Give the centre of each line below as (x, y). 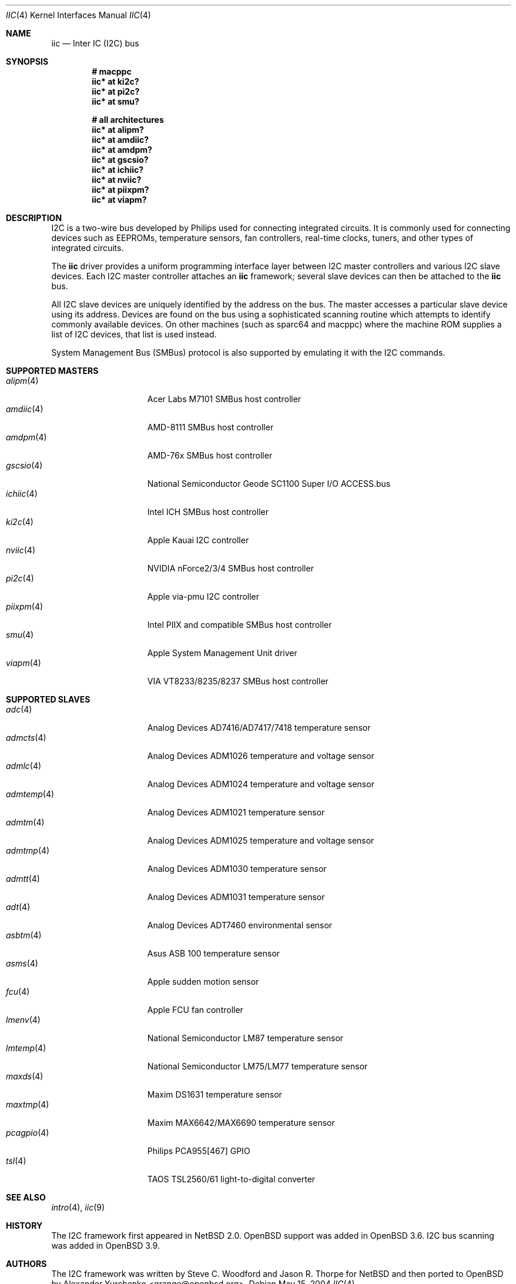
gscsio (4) (24, 465)
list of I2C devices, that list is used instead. (134, 334)
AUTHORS (26, 1264)
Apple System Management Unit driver (222, 653)
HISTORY (24, 1226)
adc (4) (19, 709)
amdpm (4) (26, 437)
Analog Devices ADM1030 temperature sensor (237, 869)
